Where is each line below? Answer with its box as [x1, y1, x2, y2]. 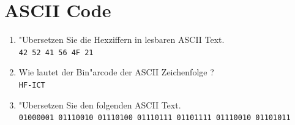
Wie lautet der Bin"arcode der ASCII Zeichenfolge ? [18, 66, 214, 78]
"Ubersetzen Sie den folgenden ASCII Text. [18, 98, 181, 111]
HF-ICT [18, 80, 45, 89]
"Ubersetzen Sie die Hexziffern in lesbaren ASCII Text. [18, 33, 225, 46]
